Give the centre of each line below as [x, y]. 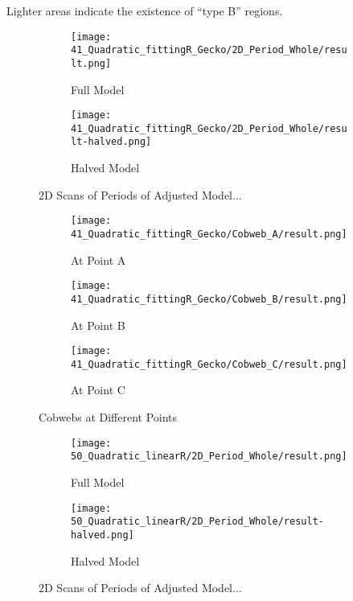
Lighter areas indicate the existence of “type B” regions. [145, 10]
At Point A [99, 259]
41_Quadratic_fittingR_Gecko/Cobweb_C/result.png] [209, 364]
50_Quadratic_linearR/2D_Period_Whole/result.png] [209, 457]
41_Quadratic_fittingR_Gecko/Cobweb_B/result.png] [209, 299]
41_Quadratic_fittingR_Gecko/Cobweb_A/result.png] [209, 234]
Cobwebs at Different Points [108, 417]
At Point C [98, 390]
